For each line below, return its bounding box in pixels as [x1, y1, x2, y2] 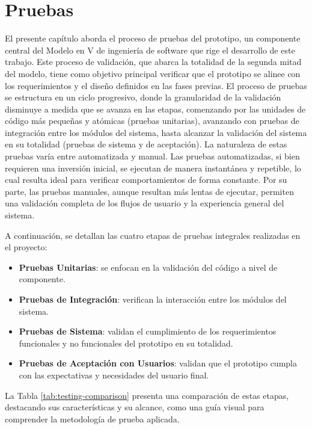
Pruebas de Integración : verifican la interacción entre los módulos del [19, 293, 287, 305]
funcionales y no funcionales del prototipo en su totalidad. [19, 336, 233, 349]
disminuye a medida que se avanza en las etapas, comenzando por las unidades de [5, 102, 306, 115]
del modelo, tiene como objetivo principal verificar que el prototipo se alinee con [5, 67, 301, 79]
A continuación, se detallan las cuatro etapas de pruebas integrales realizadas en [5, 229, 301, 241]
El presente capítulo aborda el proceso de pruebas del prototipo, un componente [5, 32, 301, 45]
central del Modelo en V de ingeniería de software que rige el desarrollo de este [5, 43, 295, 56]
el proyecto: [5, 241, 47, 253]
